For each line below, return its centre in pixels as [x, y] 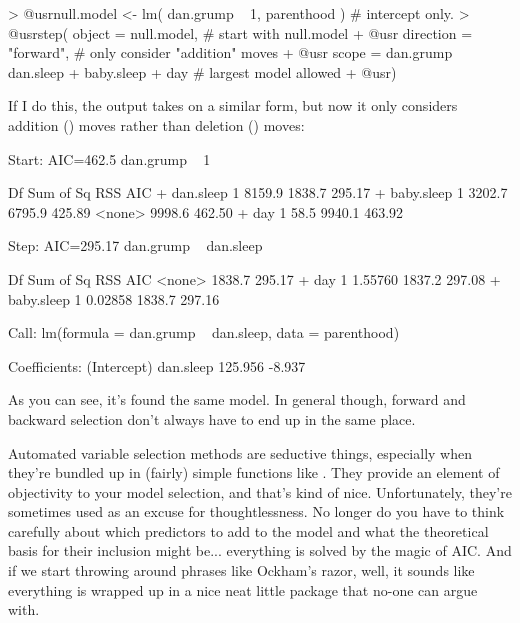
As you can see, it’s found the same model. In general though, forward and [237, 399]
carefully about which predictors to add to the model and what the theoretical [248, 530]
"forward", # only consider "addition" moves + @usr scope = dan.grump [230, 52]
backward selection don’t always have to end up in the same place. [212, 418]
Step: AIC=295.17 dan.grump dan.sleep [135, 245]
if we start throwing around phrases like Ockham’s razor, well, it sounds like [241, 570]
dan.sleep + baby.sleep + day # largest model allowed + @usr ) [202, 71]
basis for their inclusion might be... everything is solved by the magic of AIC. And [260, 550]
